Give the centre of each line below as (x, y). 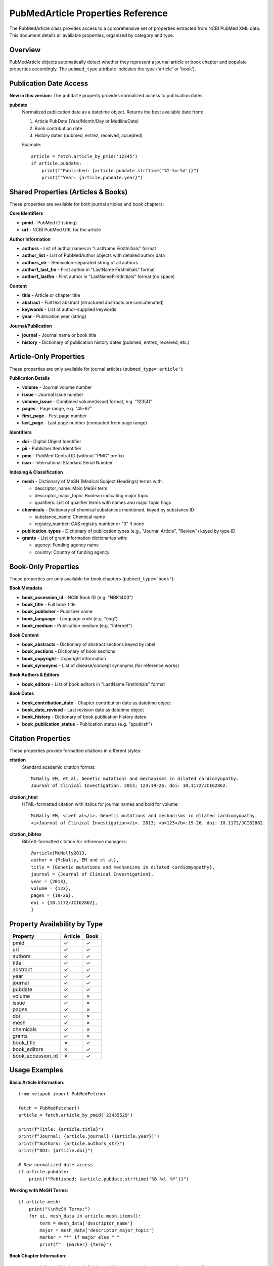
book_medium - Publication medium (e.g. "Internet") (77, 626)
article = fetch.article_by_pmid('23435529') (76, 1115)
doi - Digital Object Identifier (52, 442)
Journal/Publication (31, 326)
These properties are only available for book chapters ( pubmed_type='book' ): (92, 579)
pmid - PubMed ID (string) (50, 222)
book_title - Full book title (49, 604)
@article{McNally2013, (59, 853)
